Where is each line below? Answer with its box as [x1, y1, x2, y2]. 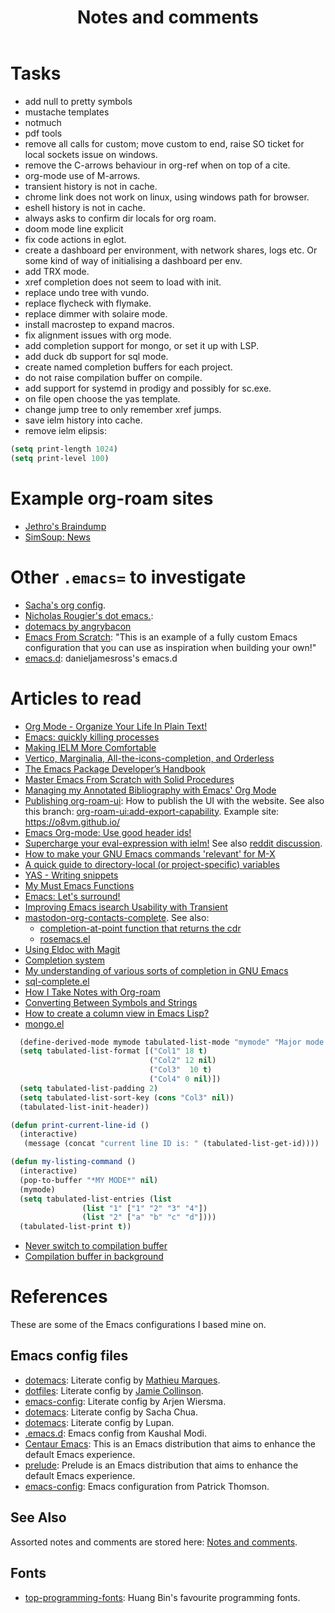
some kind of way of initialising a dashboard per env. [24, 254, 243, 266]
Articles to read [10, 687, 142, 710]
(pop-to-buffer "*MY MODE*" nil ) [19, 1175, 159, 1185]
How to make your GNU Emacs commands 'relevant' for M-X [24, 847, 276, 860]
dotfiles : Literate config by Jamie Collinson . [24, 1384, 204, 1396]
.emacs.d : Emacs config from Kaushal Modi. [24, 1427, 207, 1439]
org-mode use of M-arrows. [24, 169, 141, 181]
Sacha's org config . [24, 599, 107, 611]
